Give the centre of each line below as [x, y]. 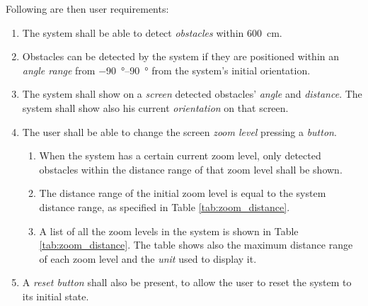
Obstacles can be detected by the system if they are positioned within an [181, 56]
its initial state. [56, 296]
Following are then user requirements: [87, 8]
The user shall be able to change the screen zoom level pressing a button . [179, 131]
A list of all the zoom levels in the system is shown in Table [169, 231]
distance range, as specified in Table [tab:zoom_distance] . [165, 206]
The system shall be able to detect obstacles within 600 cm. [152, 32]
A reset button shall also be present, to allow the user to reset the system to [187, 282]
